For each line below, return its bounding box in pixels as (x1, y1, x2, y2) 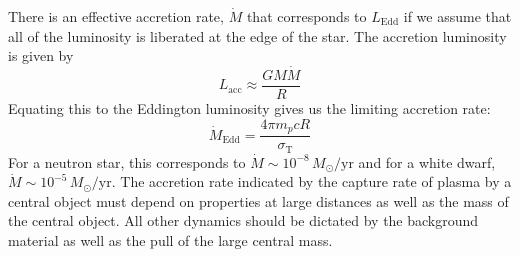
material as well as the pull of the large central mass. (8, 229, 333, 250)
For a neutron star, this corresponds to (8, 151, 246, 172)
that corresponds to (246, 6, 367, 26)
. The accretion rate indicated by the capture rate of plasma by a (111, 171, 512, 192)
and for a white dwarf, (358, 151, 496, 172)
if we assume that (403, 6, 512, 26)
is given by (8, 45, 74, 66)
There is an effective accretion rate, (8, 6, 224, 26)
